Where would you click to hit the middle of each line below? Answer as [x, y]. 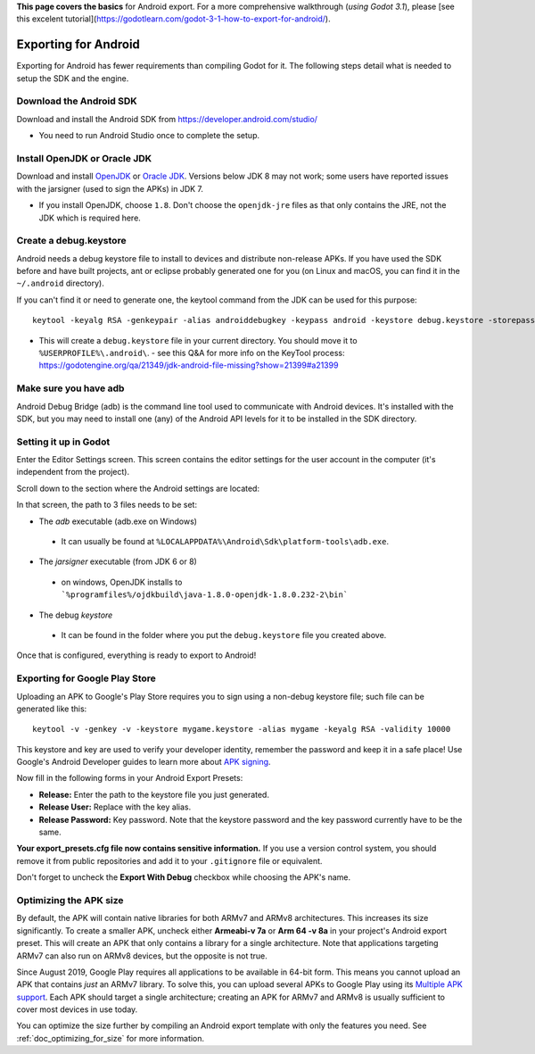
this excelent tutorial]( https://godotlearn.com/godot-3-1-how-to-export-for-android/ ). [173, 19]
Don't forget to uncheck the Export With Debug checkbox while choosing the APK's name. [184, 877]
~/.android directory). [60, 283]
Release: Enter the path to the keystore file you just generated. [154, 794]
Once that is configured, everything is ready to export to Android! [136, 655]
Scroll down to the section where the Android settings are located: [138, 488]
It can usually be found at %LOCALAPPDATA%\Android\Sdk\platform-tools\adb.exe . [225, 542]
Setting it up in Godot [63, 442]
